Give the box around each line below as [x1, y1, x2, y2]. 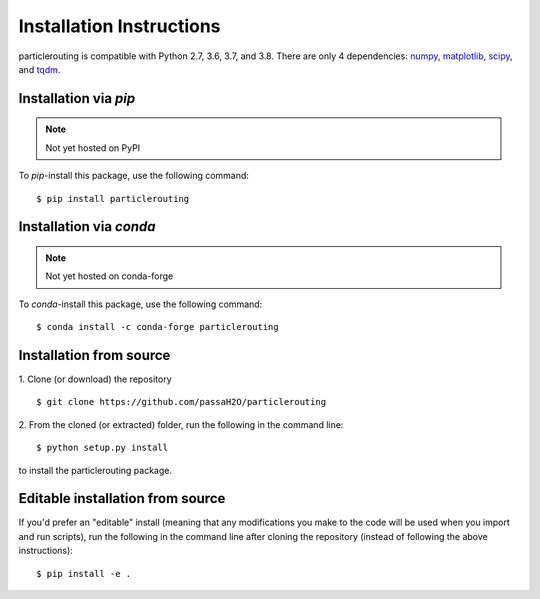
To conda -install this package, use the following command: [18, 298, 263, 310]
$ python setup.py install [36, 442, 169, 454]
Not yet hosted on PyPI [45, 141, 141, 154]
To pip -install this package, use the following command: [18, 170, 250, 182]
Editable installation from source [18, 490, 226, 507]
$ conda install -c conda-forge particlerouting [36, 321, 279, 333]
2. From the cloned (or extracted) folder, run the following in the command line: [18, 418, 344, 430]
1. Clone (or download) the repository [18, 373, 172, 385]
